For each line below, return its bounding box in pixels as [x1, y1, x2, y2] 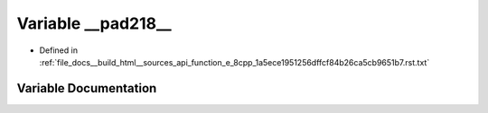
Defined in [39, 45, 79, 56]
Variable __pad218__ [16, 13, 172, 33]
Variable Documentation [16, 81, 157, 96]
